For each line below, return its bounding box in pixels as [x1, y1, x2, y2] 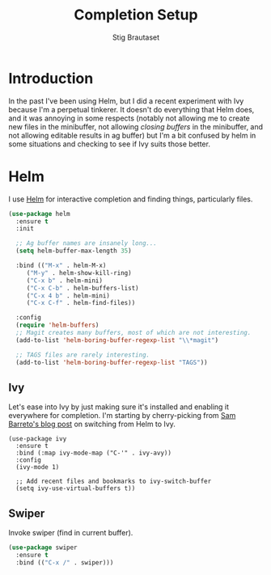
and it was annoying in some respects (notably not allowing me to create [8, 113, 251, 123]
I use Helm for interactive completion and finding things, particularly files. [8, 194, 253, 204]
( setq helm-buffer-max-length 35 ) [15, 247, 132, 256]
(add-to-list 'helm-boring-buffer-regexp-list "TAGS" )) [15, 358, 208, 366]
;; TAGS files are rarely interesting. [15, 350, 150, 359]
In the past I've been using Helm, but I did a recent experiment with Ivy [8, 95, 244, 106]
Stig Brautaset [112, 32, 160, 42]
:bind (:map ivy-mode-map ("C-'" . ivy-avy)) [15, 449, 172, 458]
